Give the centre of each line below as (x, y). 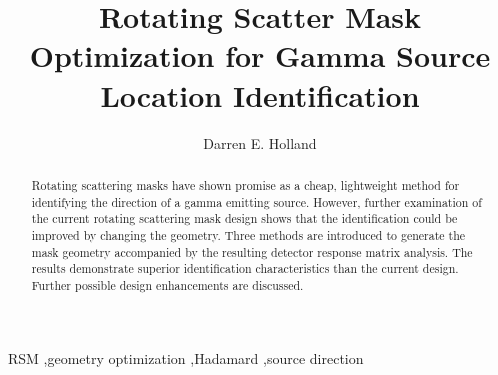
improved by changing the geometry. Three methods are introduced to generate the (248, 234)
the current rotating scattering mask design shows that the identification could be (244, 218)
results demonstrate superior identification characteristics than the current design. (245, 268)
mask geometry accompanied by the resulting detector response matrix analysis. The (252, 251)
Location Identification (260, 94)
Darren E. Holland (260, 142)
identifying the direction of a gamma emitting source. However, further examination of (256, 201)
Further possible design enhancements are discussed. (167, 284)
